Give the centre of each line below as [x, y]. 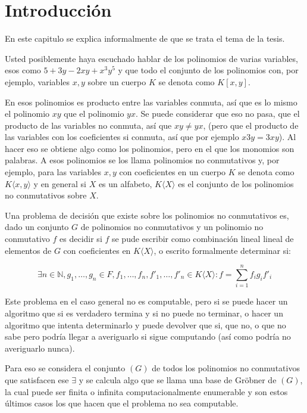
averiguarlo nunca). [40, 348]
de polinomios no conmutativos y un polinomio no [172, 227]
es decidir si [81, 239]
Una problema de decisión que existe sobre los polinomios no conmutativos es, [147, 215]
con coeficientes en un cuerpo [173, 172]
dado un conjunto [37, 227]
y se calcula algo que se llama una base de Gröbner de [178, 379]
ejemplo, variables [37, 81]
